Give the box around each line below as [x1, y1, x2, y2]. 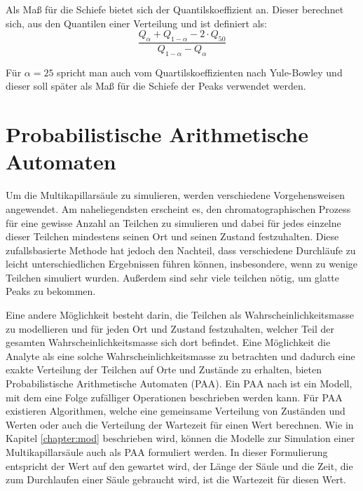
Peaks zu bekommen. [6, 284, 96, 298]
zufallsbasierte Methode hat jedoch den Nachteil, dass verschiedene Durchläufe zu [6, 242, 356, 257]
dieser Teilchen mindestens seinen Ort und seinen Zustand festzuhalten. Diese [6, 229, 339, 244]
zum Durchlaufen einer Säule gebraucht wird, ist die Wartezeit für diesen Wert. [6, 472, 346, 487]
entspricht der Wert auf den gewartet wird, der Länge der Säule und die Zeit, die [6, 458, 353, 473]
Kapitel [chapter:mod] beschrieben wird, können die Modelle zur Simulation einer [6, 431, 355, 445]
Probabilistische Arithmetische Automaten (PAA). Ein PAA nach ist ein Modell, [6, 376, 352, 391]
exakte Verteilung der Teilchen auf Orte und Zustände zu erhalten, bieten [6, 362, 322, 377]
